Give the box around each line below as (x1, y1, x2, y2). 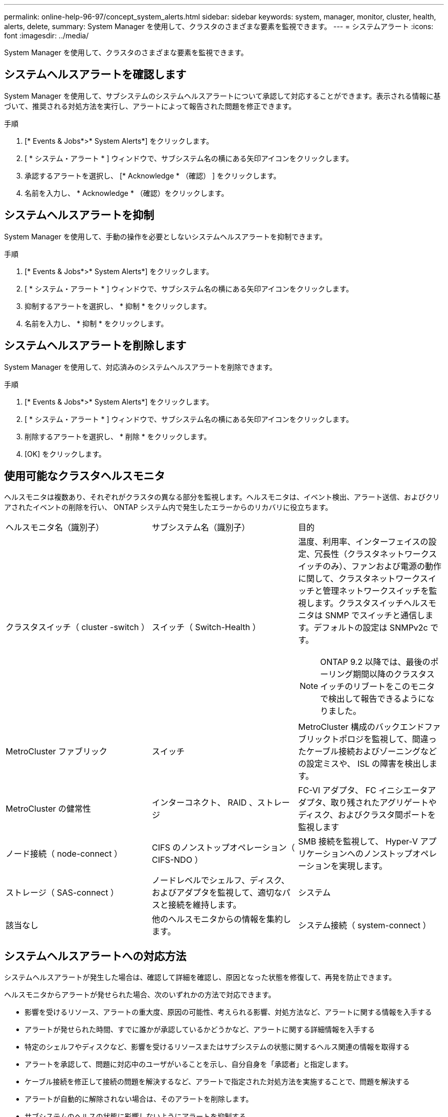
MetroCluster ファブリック (6, 746, 107, 757)
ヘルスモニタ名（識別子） (6, 522, 104, 533)
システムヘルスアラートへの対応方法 (4, 949, 187, 963)
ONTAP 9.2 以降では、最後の (320, 657, 431, 667)
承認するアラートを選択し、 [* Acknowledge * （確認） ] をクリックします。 (25, 171, 281, 180)
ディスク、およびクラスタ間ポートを (298, 810, 436, 820)
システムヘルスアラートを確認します (4, 68, 187, 81)
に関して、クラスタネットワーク (298, 573, 420, 584)
